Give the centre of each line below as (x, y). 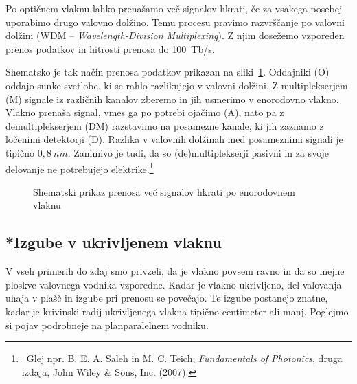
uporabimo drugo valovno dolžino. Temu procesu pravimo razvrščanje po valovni (175, 22)
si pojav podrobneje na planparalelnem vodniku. (107, 325)
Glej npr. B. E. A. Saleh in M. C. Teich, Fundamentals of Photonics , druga (184, 358)
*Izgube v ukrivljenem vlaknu (114, 242)
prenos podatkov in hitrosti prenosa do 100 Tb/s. (110, 48)
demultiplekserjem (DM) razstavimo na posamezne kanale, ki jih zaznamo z (165, 125)
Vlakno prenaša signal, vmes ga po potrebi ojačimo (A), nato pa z (145, 112)
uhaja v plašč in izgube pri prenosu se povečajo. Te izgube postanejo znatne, (167, 298)
